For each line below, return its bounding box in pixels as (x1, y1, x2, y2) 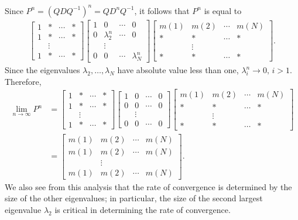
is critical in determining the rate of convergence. (54, 203, 231, 215)
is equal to (204, 4, 242, 16)
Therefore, (5, 75, 42, 87)
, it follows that (134, 4, 190, 16)
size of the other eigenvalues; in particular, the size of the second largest (5, 192, 263, 204)
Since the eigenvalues (5, 64, 80, 76)
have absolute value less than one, (117, 64, 239, 76)
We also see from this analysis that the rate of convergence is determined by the (5, 180, 292, 192)
